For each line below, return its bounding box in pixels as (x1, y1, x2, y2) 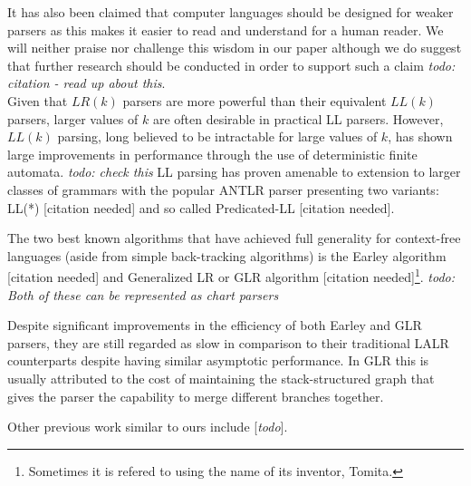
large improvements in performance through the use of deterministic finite (7, 144, 418, 163)
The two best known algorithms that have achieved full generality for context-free (7, 228, 461, 248)
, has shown (388, 127, 453, 146)
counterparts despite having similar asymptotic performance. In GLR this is (7, 351, 429, 370)
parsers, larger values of (7, 109, 139, 128)
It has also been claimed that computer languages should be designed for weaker (7, 3, 454, 21)
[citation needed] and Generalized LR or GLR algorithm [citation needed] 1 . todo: (7, 265, 455, 286)
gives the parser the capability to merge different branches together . (7, 386, 384, 405)
